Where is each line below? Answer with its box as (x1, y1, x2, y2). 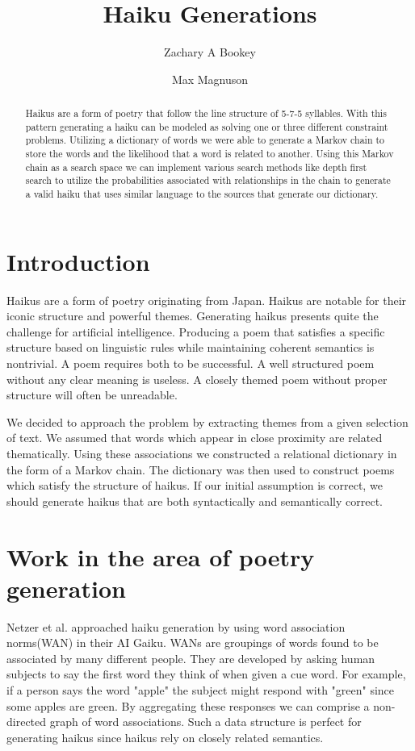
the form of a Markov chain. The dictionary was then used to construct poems (6, 461, 395, 478)
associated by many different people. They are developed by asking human (6, 649, 375, 666)
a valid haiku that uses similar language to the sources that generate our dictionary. (25, 187, 379, 201)
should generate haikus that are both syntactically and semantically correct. (6, 492, 383, 509)
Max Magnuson (171, 70, 249, 87)
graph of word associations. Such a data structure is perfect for (49, 713, 362, 730)
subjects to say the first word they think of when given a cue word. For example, (6, 665, 406, 682)
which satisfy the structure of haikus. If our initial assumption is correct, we (6, 477, 383, 494)
